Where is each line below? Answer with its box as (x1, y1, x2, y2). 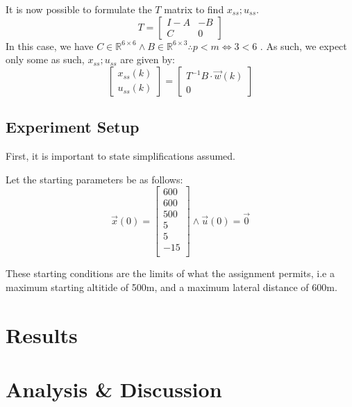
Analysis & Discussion (6, 375, 222, 404)
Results (6, 320, 78, 349)
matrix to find (164, 2, 224, 16)
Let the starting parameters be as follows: (6, 172, 183, 186)
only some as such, (6, 52, 85, 67)
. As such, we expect (260, 38, 347, 53)
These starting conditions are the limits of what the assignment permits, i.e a (6, 266, 335, 281)
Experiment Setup (6, 116, 140, 138)
